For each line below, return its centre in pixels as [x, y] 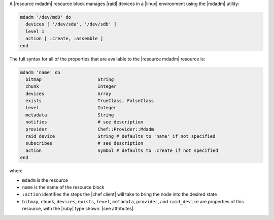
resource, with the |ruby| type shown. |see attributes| [78, 209]
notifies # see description [84, 122]
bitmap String [70, 79]
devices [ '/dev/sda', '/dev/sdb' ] [71, 24]
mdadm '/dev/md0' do [45, 17]
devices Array [68, 93]
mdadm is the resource [45, 180]
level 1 [35, 31]
